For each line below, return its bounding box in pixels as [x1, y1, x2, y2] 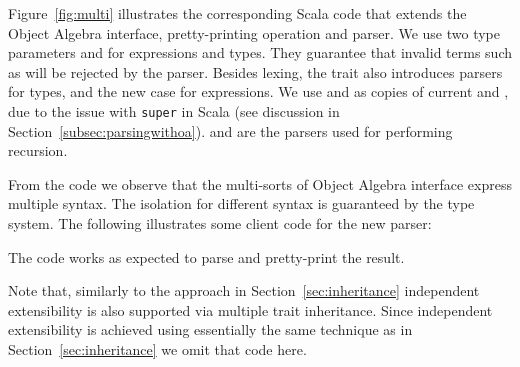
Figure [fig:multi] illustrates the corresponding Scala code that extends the [8, 3, 467, 23]
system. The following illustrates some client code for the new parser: [8, 213, 432, 233]
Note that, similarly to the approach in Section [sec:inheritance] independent [8, 280, 480, 301]
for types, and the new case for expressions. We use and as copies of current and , [8, 81, 509, 102]
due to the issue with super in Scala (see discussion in [8, 100, 340, 121]
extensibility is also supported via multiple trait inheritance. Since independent [8, 299, 493, 320]
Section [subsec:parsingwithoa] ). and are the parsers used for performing [8, 120, 453, 141]
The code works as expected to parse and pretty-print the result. [8, 246, 405, 267]
